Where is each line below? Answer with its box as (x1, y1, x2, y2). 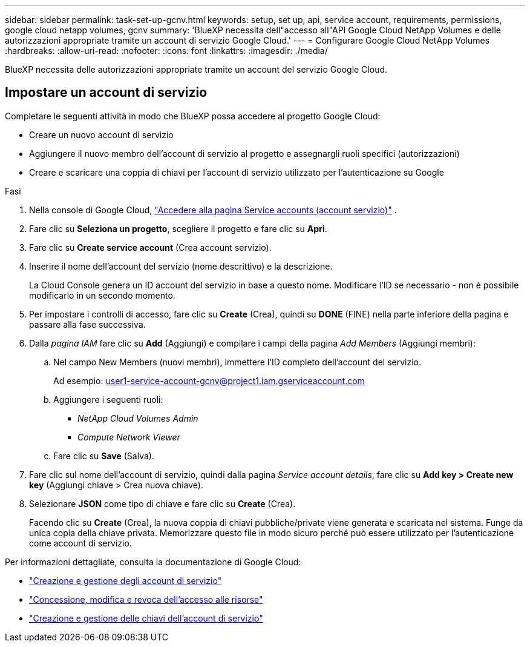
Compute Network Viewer (77, 431, 180, 442)
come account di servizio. (29, 537, 132, 548)
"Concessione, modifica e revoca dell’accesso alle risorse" (29, 594, 263, 605)
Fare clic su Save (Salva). (53, 450, 154, 461)
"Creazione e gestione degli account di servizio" (29, 575, 222, 586)
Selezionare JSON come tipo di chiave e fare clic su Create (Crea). (29, 498, 296, 509)
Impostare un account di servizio (5, 85, 208, 101)
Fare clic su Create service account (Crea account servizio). (29, 242, 272, 253)
